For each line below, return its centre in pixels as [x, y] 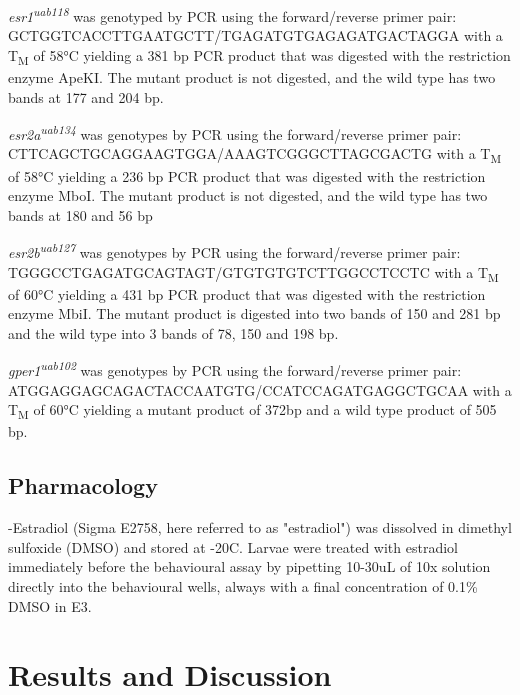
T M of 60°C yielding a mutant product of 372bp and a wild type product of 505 [252, 411]
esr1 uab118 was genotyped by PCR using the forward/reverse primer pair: [232, 14]
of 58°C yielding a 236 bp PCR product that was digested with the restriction [247, 175]
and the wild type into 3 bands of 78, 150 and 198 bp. [173, 332]
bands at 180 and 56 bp [80, 214]
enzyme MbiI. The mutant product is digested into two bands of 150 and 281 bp [254, 313]
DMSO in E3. [50, 605]
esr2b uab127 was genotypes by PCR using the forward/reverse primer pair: [234, 250]
